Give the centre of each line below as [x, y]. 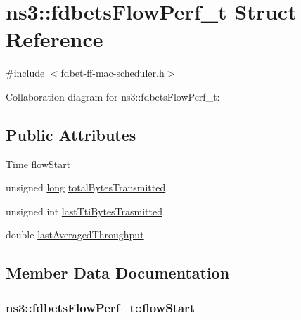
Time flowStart [38, 164]
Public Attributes [71, 134]
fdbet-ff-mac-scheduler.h [113, 73]
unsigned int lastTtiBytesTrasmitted [84, 211]
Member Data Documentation [118, 273]
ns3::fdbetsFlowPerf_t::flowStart [101, 307]
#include [25, 73]
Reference [55, 39]
